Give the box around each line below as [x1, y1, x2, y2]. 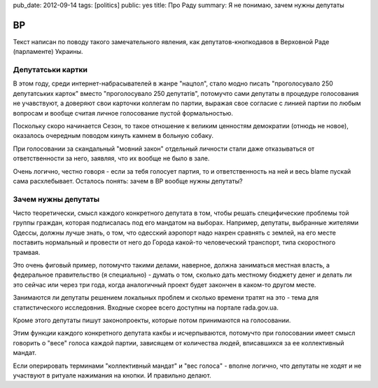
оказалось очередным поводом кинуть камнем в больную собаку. [13, 132, 213, 140]
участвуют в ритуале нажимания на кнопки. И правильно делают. [13, 371, 211, 380]
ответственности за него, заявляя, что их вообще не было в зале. [13, 154, 210, 162]
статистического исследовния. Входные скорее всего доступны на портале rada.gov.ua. [13, 303, 279, 312]
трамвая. [13, 248, 41, 256]
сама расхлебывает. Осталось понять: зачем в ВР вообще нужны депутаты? [13, 176, 243, 185]
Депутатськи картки [13, 65, 87, 75]
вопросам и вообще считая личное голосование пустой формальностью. [13, 109, 234, 117]
